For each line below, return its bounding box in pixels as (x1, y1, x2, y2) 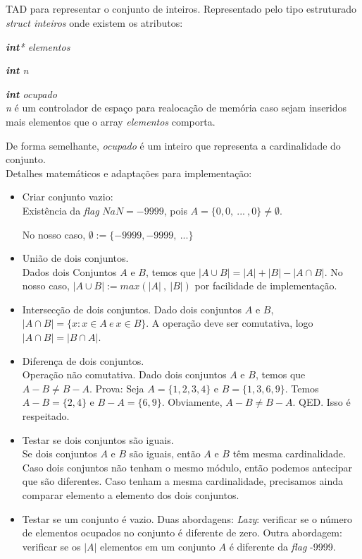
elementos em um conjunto (100, 539, 216, 553)
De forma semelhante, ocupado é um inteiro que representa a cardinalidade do (6, 138, 341, 152)
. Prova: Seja (89, 380, 144, 395)
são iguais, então (129, 446, 201, 461)
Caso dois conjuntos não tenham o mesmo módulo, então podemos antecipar (22, 459, 353, 474)
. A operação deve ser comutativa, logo (146, 315, 313, 330)
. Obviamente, (161, 395, 223, 409)
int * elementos (6, 39, 70, 54)
